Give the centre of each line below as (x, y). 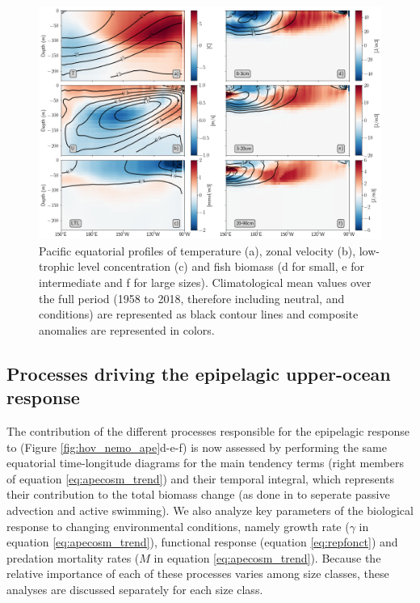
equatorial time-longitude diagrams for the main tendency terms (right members (206, 463)
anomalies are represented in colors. (127, 329)
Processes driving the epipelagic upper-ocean (199, 373)
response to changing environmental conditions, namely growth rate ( (178, 526)
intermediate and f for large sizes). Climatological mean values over (205, 282)
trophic (57, 266)
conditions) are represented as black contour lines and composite (199, 314)
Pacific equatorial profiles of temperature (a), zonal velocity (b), (197, 250)
